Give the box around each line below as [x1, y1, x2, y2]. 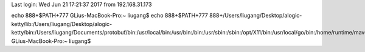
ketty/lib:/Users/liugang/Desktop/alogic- [11, 20, 113, 27]
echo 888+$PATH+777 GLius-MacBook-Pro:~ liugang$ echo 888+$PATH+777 [11, 12, 208, 19]
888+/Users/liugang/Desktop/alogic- [209, 12, 302, 19]
